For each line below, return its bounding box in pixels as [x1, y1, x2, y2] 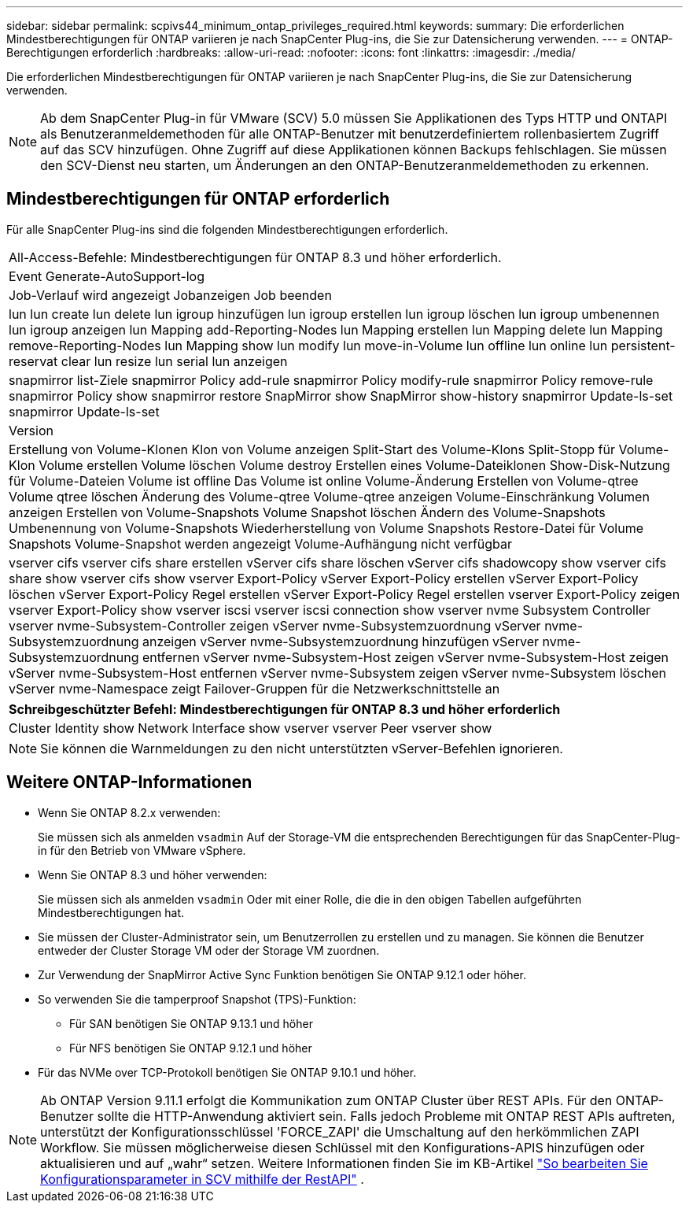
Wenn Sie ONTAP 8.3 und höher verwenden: [38, 867, 267, 882]
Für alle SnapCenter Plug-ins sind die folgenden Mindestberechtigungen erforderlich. [6, 222, 448, 236]
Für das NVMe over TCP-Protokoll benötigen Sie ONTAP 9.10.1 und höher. [38, 1065, 417, 1079]
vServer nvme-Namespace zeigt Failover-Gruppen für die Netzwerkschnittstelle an [9, 680, 500, 697]
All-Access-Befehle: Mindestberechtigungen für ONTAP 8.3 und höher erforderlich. [9, 249, 502, 265]
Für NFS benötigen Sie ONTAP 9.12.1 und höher [69, 1041, 312, 1055]
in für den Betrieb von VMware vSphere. [38, 843, 246, 857]
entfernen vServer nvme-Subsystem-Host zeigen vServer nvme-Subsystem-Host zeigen [142, 649, 669, 665]
